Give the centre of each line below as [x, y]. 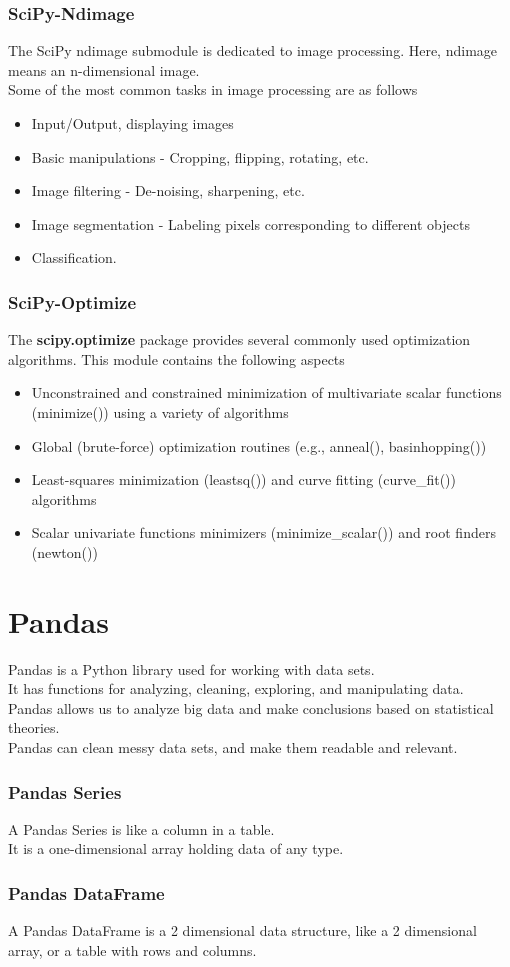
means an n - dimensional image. [104, 69]
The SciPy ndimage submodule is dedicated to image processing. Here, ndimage [253, 50]
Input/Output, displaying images [132, 123]
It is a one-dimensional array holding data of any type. [176, 848]
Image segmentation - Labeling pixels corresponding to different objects [250, 223]
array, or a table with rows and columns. [132, 949]
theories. [34, 727]
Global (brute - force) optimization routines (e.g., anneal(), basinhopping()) [259, 445]
